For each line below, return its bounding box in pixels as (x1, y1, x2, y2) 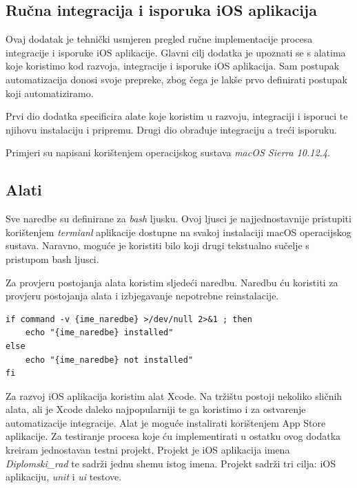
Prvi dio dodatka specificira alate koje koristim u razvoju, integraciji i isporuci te (6, 109, 348, 123)
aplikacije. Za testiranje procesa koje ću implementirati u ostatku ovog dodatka (6, 429, 341, 443)
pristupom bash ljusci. (6, 251, 99, 266)
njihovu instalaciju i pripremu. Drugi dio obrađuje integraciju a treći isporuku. (6, 122, 338, 136)
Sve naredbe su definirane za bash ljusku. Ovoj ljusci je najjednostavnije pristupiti (6, 211, 351, 226)
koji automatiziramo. (6, 85, 94, 100)
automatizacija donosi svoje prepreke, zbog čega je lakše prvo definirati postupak (6, 72, 347, 86)
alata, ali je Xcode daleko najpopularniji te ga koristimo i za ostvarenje (6, 402, 306, 416)
